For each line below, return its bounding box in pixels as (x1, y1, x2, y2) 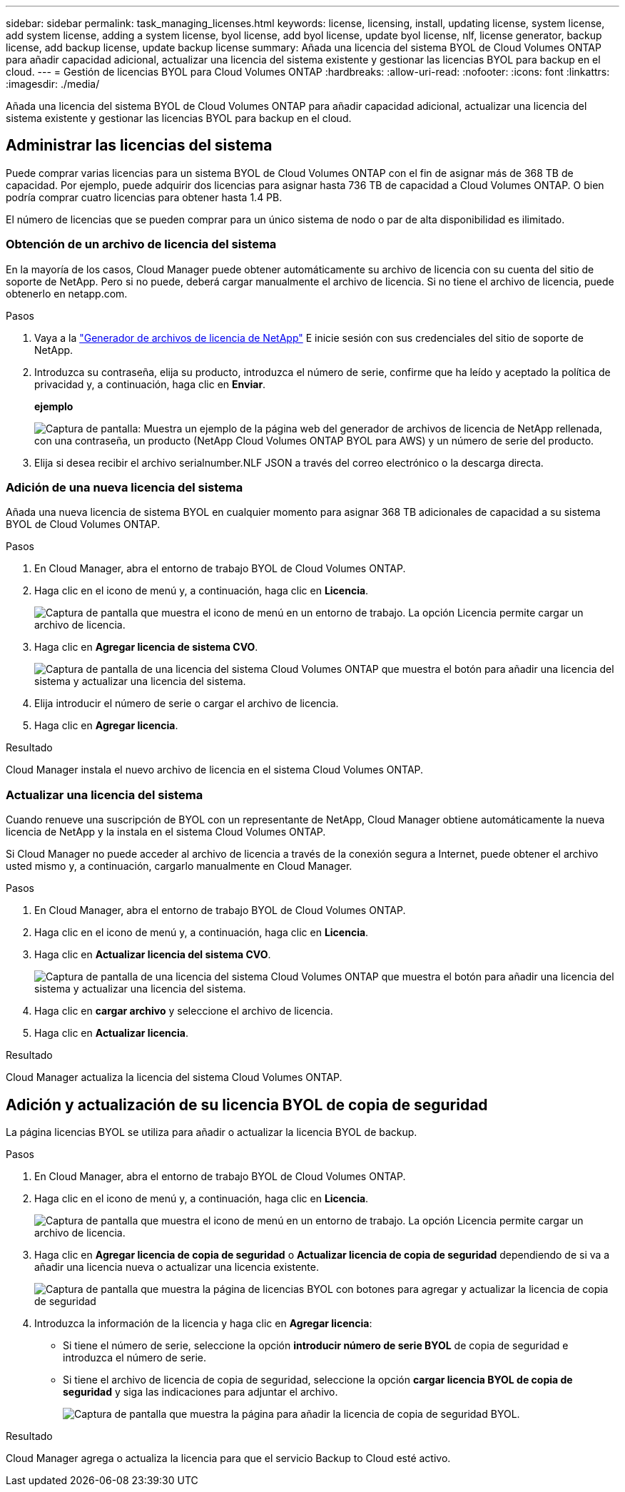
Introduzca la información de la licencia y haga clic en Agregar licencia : (34, 1316, 372, 1329)
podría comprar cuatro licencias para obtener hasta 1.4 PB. (6, 191, 283, 203)
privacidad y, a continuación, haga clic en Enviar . (34, 377, 266, 390)
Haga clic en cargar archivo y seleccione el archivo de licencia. (34, 1005, 333, 1017)
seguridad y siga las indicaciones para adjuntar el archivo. (63, 1385, 338, 1398)
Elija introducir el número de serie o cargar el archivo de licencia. (34, 697, 339, 710)
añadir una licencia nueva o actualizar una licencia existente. (34, 1260, 319, 1273)
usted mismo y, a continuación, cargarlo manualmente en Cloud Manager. (6, 860, 352, 873)
